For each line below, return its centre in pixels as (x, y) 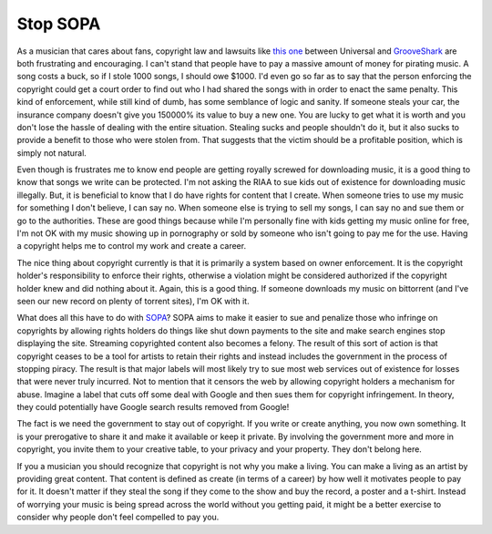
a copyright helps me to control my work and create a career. (131, 246)
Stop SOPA (59, 24)
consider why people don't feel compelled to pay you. (118, 517)
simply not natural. (51, 153)
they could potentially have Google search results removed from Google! (153, 407)
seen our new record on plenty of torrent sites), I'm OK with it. (133, 301)
